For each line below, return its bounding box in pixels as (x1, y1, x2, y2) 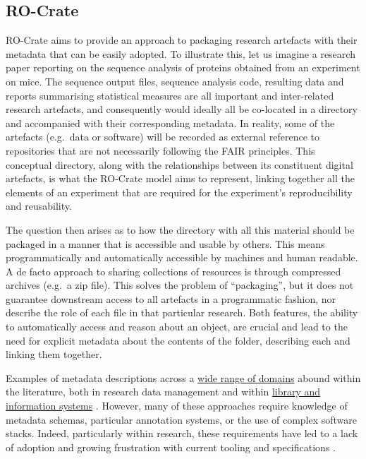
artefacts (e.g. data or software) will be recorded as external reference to (6, 129, 320, 144)
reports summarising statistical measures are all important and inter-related (6, 88, 334, 102)
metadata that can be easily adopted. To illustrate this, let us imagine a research (6, 46, 355, 61)
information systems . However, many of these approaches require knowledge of (6, 398, 348, 413)
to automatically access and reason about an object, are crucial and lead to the (6, 319, 348, 334)
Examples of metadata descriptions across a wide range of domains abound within (6, 370, 361, 385)
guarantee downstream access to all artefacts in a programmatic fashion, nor (6, 291, 336, 306)
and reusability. (6, 198, 72, 213)
